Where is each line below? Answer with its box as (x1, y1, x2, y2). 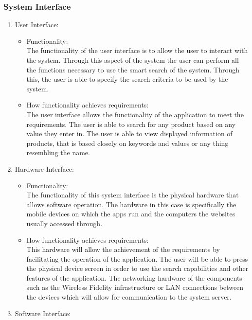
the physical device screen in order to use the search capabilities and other (26, 263, 249, 273)
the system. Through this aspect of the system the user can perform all (26, 55, 239, 65)
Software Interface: (15, 308, 71, 318)
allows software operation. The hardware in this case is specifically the (26, 199, 236, 209)
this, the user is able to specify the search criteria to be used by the (26, 74, 228, 84)
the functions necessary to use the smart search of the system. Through (26, 64, 240, 74)
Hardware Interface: (15, 163, 74, 174)
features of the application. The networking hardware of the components (26, 272, 242, 283)
